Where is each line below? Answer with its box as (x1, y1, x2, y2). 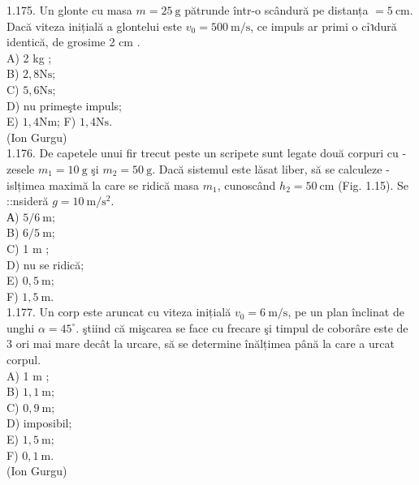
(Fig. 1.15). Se (338, 176, 409, 193)
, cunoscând (217, 176, 276, 193)
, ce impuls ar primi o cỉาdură (250, 17, 397, 34)
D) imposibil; (6, 414, 72, 431)
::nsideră (6, 192, 49, 209)
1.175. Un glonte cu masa (6, 2, 132, 18)
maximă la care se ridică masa (49, 176, 200, 193)
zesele (6, 160, 35, 177)
